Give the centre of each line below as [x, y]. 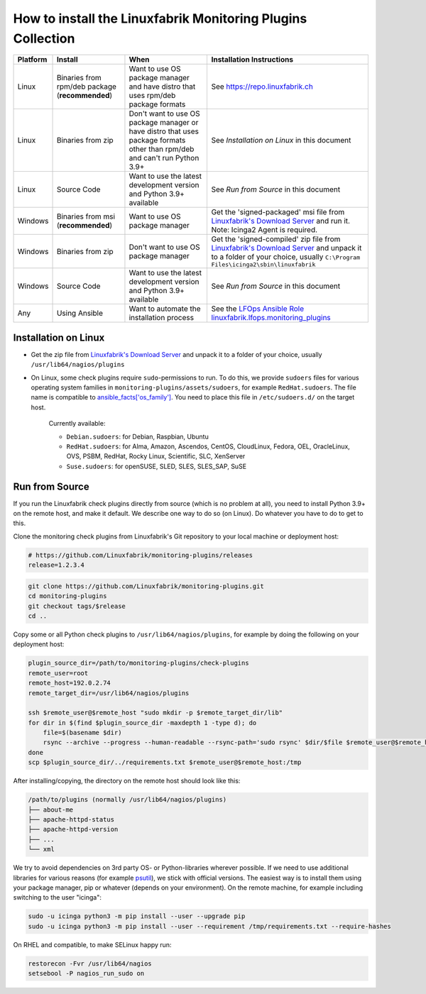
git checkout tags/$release [77, 606]
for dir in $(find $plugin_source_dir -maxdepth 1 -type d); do [142, 723]
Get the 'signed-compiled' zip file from [276, 239]
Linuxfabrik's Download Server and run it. [281, 221]
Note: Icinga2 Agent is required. [264, 230]
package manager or [164, 123]
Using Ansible [80, 314]
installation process [162, 318]
